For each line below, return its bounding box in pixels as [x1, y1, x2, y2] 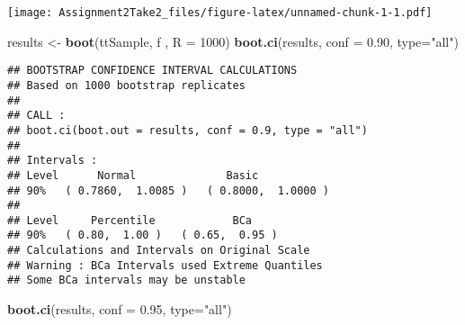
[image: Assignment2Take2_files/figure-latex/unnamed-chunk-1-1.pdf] [7, 6, 433, 19]
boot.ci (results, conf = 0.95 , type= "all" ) [7, 300, 232, 319]
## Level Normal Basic [7, 168, 259, 182]
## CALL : [7, 109, 66, 122]
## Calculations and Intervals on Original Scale [7, 244, 310, 257]
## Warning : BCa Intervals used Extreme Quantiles [7, 258, 323, 272]
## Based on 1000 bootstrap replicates [7, 78, 246, 92]
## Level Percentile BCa [7, 213, 253, 227]
